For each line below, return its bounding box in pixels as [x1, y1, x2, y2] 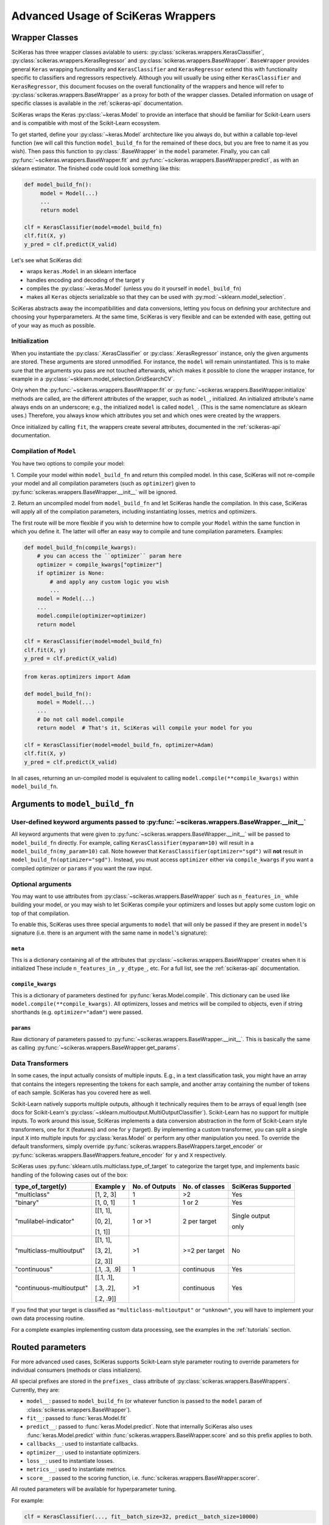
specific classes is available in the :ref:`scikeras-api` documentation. [11, 99, 183, 107]
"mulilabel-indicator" [15, 1217, 75, 1225]
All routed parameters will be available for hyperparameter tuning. [11, 1485, 177, 1493]
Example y [94, 1182, 126, 1191]
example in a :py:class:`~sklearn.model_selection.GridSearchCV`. [11, 375, 175, 382]
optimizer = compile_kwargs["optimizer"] [37, 561, 163, 568]
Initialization [11, 337, 49, 345]
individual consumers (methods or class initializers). [11, 1366, 142, 1374]
